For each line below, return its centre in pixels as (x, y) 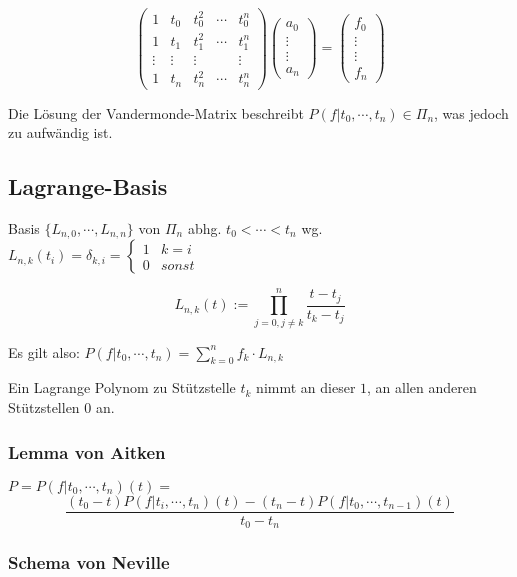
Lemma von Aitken (87, 451)
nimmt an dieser (306, 387)
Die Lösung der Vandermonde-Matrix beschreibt (156, 112)
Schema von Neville (89, 562)
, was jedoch (471, 112)
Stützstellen (44, 406)
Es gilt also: (44, 351)
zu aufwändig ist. (60, 132)
